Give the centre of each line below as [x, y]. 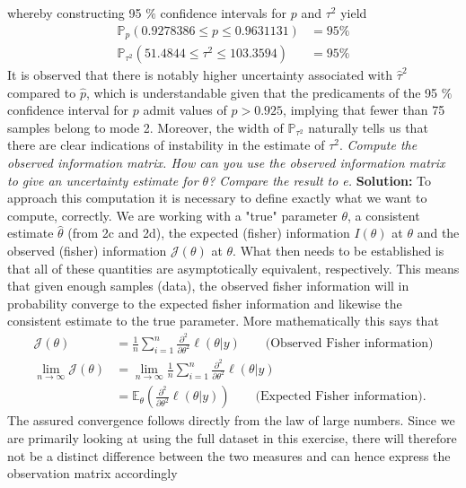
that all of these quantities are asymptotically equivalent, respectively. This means [233, 268]
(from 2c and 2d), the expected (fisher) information [209, 233]
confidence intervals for [224, 13]
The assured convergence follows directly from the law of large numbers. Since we [231, 420]
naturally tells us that [368, 127]
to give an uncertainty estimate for [103, 180]
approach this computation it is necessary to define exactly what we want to [217, 198]
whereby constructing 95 [75, 13]
